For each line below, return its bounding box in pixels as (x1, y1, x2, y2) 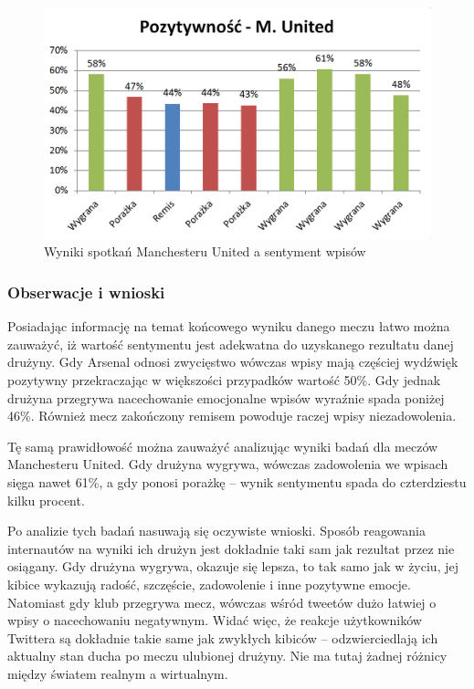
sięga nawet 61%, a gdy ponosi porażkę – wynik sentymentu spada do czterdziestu (7, 472, 467, 491)
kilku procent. (7, 490, 85, 509)
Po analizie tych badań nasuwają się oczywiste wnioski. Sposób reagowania (7, 521, 426, 540)
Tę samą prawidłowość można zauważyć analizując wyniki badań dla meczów (7, 436, 438, 455)
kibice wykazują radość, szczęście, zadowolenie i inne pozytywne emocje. (7, 574, 411, 593)
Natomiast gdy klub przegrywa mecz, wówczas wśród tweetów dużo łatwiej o (7, 592, 437, 611)
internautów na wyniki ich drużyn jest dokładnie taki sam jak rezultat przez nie (7, 538, 455, 558)
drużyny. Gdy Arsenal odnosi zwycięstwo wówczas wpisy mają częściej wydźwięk (7, 352, 458, 371)
